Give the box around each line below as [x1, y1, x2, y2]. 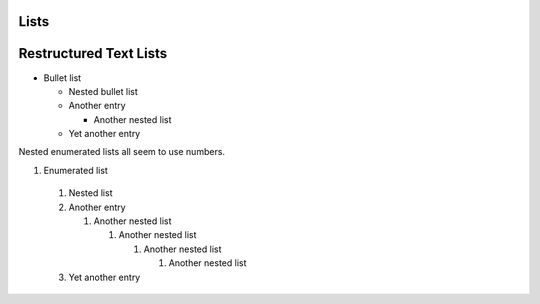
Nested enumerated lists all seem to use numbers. [18, 146, 225, 158]
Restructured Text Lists [18, 45, 168, 62]
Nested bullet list [68, 85, 139, 97]
